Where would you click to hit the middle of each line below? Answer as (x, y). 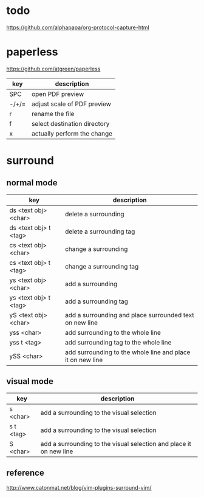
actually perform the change (72, 133)
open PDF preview (58, 94)
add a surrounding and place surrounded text (129, 315)
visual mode (30, 381)
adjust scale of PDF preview (71, 104)
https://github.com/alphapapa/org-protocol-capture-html (78, 27)
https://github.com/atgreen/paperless (53, 69)
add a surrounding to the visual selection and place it (116, 444)
